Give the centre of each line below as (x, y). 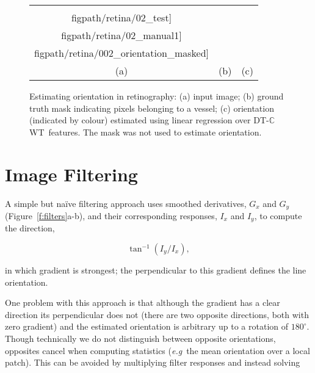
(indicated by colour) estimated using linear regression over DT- (149, 120)
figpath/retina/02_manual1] (121, 35)
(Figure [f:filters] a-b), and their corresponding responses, (111, 215)
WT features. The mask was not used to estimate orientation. (146, 132)
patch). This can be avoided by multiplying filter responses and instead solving (153, 362)
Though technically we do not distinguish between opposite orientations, (140, 338)
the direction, (30, 228)
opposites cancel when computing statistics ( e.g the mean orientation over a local (157, 350)
